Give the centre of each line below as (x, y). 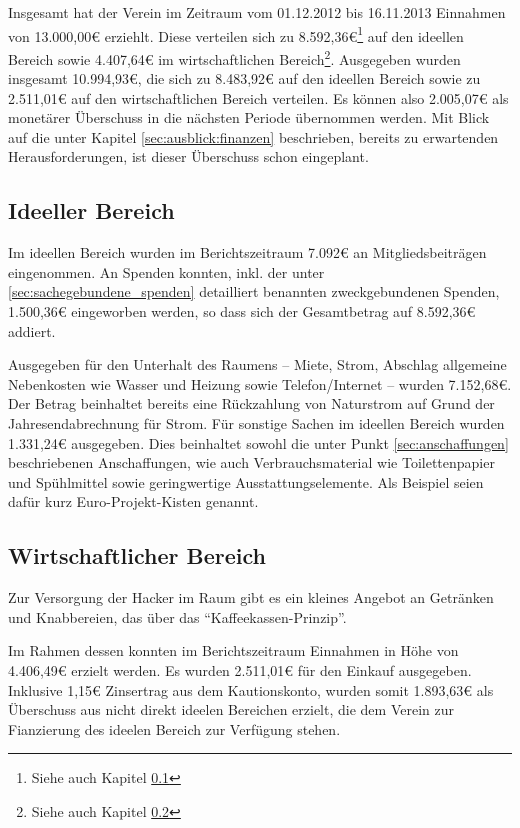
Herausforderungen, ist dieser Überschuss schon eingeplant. (188, 156)
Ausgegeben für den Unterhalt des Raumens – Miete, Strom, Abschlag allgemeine (257, 364)
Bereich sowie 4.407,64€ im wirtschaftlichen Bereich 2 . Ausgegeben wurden (234, 57)
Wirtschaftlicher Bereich (137, 555)
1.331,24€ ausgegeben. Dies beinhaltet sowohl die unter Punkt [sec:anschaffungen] (258, 442)
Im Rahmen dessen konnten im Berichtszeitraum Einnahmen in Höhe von (233, 650)
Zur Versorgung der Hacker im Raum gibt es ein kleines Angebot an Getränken (251, 597)
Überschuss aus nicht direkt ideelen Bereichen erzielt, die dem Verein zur (231, 709)
